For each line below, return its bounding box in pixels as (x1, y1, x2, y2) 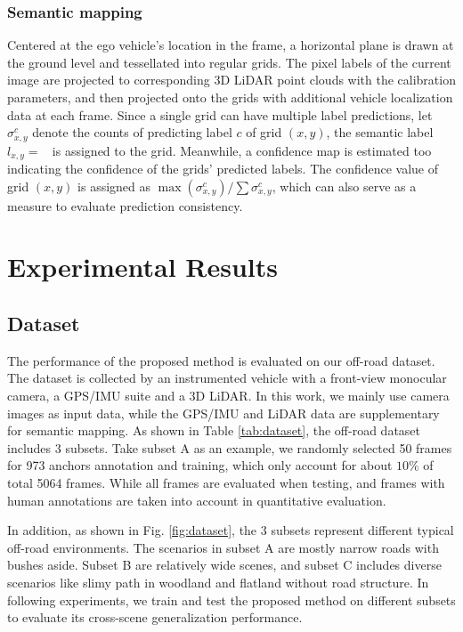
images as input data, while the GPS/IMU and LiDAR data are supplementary (7, 403, 440, 422)
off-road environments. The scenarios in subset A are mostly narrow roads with (7, 538, 439, 556)
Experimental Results (7, 248, 278, 285)
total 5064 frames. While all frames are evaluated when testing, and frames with (7, 474, 445, 492)
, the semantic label (326, 123, 434, 142)
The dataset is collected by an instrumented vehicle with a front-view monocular (7, 369, 447, 387)
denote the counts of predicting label (32, 123, 232, 142)
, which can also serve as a (272, 176, 417, 195)
